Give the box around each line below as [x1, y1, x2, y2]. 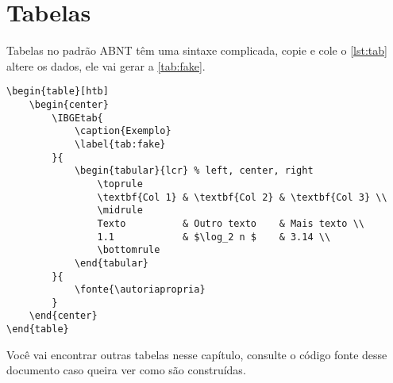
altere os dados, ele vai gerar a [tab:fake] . [6, 57, 206, 74]
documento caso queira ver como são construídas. [6, 362, 246, 378]
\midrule [97, 205, 143, 216]
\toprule [97, 178, 143, 190]
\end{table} [6, 324, 69, 335]
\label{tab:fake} [74, 138, 166, 150]
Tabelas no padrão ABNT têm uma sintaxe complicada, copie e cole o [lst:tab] [6, 42, 387, 59]
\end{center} [29, 310, 98, 322]
